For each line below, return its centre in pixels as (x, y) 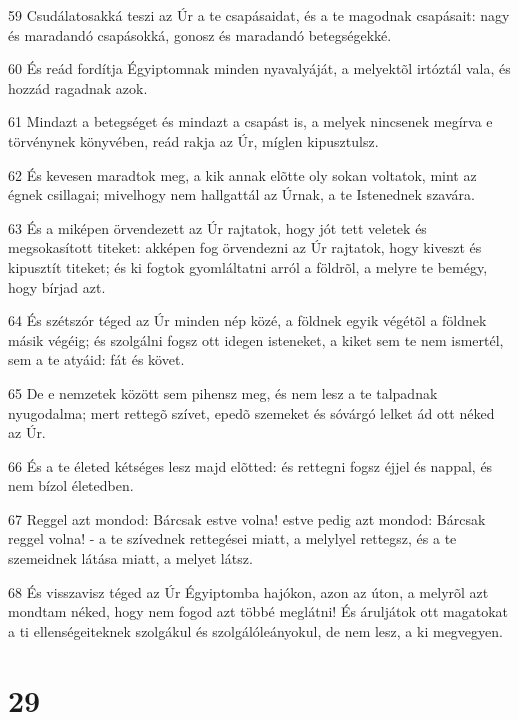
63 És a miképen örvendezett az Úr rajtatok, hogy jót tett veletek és (217, 227)
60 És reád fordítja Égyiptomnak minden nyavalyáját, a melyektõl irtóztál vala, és (259, 68)
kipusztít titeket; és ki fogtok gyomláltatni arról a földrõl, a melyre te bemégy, (248, 266)
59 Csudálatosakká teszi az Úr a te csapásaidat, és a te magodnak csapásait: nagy (259, 15)
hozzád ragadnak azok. (78, 87)
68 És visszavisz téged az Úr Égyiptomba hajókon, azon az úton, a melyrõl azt (248, 591)
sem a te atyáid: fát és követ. (96, 359)
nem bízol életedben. (71, 485)
